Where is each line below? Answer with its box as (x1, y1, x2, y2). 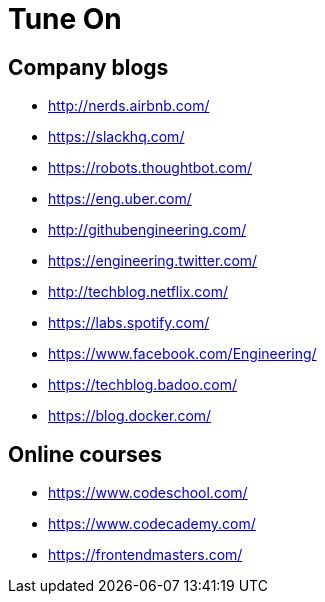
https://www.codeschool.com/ (48, 484, 248, 502)
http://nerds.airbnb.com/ (48, 97, 210, 115)
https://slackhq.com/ (48, 128, 185, 146)
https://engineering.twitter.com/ (48, 252, 258, 270)
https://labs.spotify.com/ (48, 314, 210, 332)
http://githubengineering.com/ (48, 221, 247, 239)
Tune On (8, 2, 122, 36)
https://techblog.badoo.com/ (48, 376, 238, 394)
